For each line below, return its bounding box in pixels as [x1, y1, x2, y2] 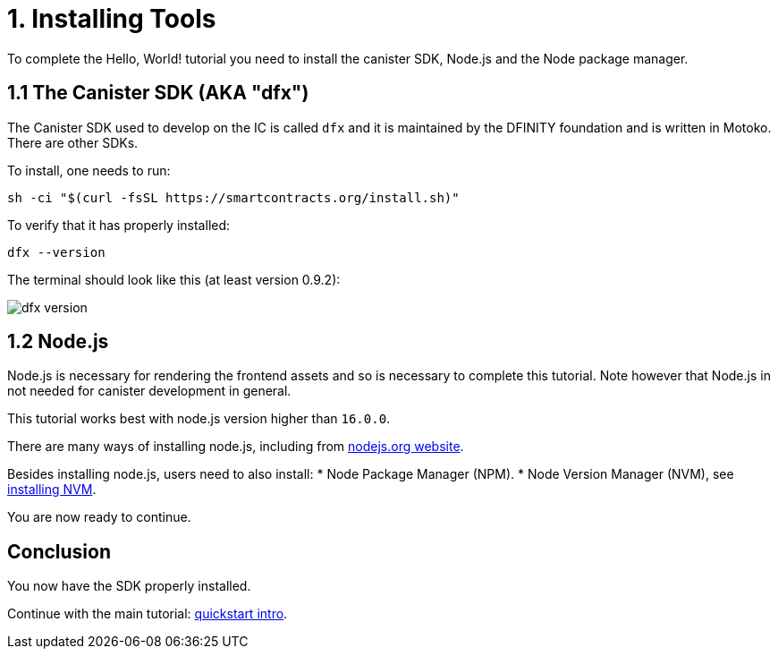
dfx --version [7, 244, 106, 260]
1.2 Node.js [7, 330, 109, 354]
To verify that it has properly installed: [7, 217, 231, 233]
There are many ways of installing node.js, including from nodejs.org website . [7, 439, 464, 455]
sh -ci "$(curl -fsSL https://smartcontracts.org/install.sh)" [7, 190, 460, 205]
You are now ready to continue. [7, 509, 191, 525]
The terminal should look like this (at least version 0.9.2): [7, 271, 341, 287]
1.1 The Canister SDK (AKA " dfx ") [7, 81, 309, 105]
